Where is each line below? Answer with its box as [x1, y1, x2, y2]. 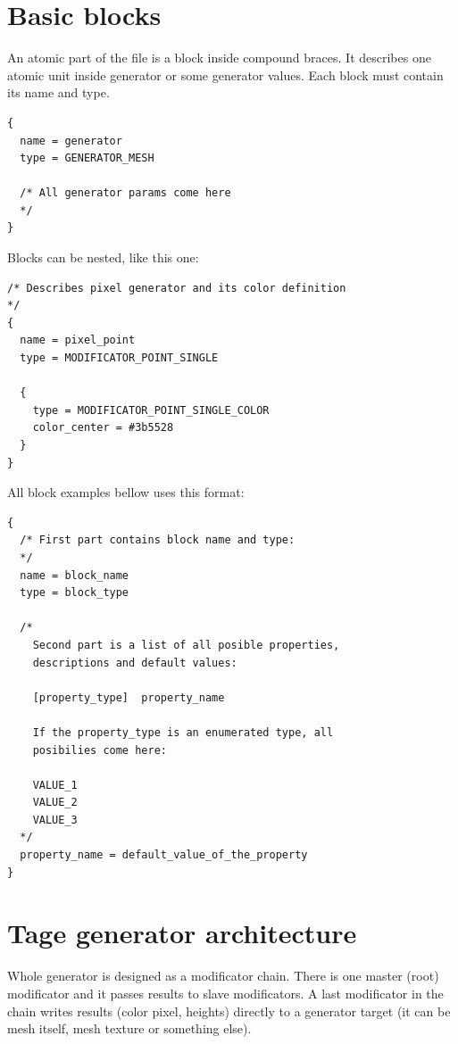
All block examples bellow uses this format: [7, 483, 245, 501]
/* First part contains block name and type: [20, 534, 296, 547]
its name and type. [7, 83, 110, 102]
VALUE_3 [32, 813, 78, 826]
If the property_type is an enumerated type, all [32, 725, 334, 739]
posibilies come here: [32, 743, 167, 757]
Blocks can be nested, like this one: [7, 248, 199, 267]
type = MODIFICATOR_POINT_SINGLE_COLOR [32, 403, 270, 417]
